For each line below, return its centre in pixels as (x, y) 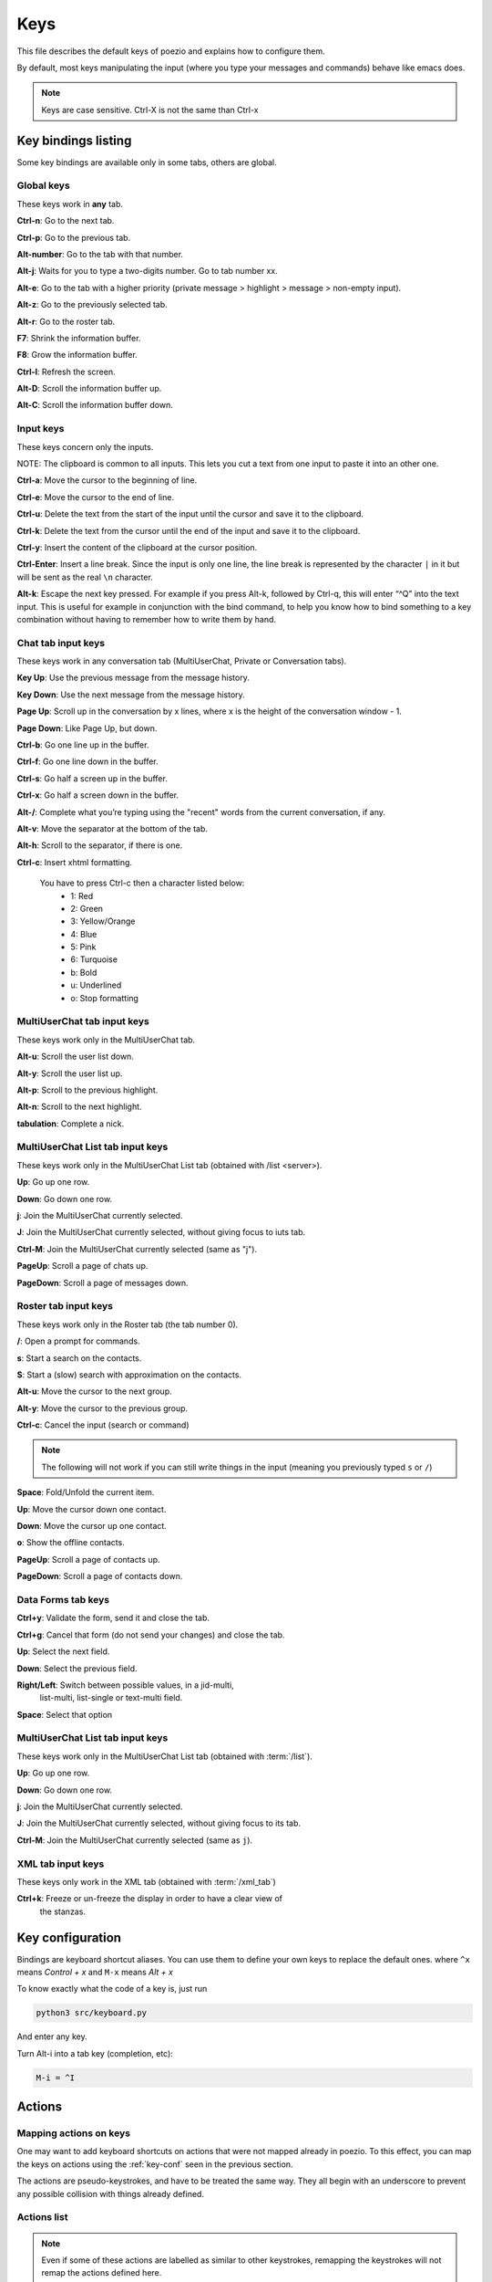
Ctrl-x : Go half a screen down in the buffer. (98, 795)
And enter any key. (52, 2036)
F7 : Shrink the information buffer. (79, 338)
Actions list (42, 2217)
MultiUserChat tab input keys (83, 1021)
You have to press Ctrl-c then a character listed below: (142, 883)
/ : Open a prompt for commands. (78, 1341)
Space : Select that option (65, 1714)
